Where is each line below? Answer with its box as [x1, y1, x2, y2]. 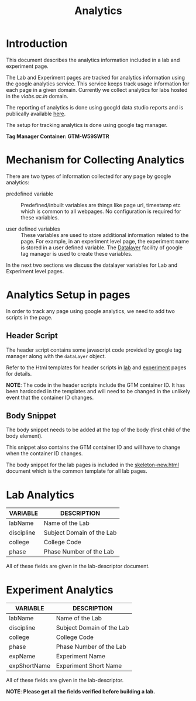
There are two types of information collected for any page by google [6, 173, 171, 180]
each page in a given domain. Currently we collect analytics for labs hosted [6, 86, 188, 93]
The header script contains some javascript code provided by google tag [6, 346, 182, 353]
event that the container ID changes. [6, 394, 94, 401]
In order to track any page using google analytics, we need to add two [6, 307, 176, 314]
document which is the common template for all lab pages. [6, 468, 147, 475]
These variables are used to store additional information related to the [20, 231, 189, 238]
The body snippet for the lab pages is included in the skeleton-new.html [6, 461, 180, 469]
